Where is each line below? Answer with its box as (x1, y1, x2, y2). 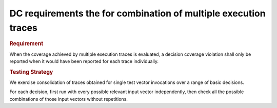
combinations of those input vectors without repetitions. (9, 96, 128, 102)
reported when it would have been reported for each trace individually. (9, 58, 159, 64)
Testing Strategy (9, 68, 53, 75)
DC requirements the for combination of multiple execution (9, 8, 266, 19)
